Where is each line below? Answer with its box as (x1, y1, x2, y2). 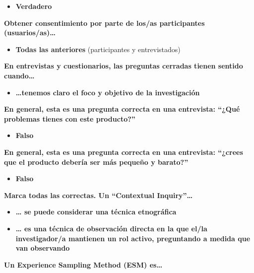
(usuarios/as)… (4, 27, 56, 38)
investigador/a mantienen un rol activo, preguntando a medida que (15, 233, 251, 243)
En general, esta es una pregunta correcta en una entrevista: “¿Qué (4, 104, 240, 114)
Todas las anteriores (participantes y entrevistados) (15, 44, 181, 54)
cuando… (4, 70, 35, 80)
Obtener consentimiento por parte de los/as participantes (4, 17, 205, 28)
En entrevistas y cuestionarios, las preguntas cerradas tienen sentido (4, 61, 243, 71)
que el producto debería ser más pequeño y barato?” (4, 156, 189, 167)
